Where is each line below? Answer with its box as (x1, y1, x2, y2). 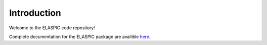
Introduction (9, 7, 61, 18)
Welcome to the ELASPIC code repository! (9, 25, 95, 31)
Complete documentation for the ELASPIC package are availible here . (9, 34, 151, 40)
